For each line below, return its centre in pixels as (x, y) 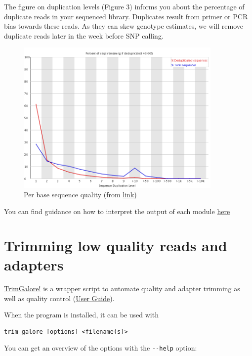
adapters (34, 264)
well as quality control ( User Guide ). (59, 298)
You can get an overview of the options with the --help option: (101, 348)
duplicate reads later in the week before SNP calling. (84, 35)
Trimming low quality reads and (116, 245)
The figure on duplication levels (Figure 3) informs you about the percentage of (124, 6)
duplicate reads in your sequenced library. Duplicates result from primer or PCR (126, 16)
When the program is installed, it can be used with (81, 315)
